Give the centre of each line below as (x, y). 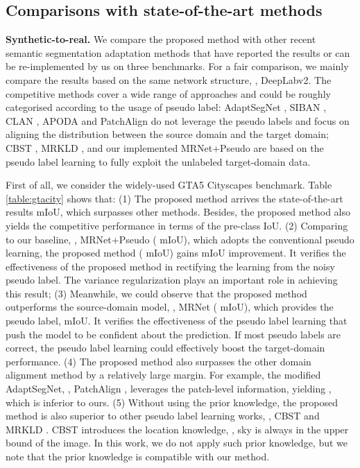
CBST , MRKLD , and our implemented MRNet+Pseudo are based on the (165, 147)
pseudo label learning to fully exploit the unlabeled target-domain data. (158, 161)
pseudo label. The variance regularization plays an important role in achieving (172, 280)
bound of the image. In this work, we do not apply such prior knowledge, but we (177, 443)
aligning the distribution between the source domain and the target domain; (167, 134)
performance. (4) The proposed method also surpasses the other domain (158, 361)
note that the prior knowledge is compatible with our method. (138, 457)
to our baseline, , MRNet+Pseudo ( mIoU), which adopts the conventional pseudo (180, 239)
